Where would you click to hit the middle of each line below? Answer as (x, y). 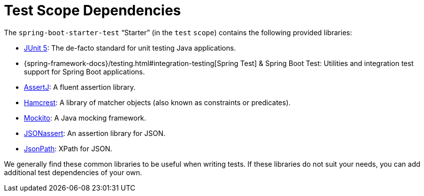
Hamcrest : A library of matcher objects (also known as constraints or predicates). (157, 102)
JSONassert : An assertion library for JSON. (95, 133)
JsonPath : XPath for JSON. (68, 148)
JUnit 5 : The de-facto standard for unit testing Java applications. (130, 48)
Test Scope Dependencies (93, 10)
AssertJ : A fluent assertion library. (80, 87)
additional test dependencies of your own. (73, 172)
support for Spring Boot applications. (85, 71)
